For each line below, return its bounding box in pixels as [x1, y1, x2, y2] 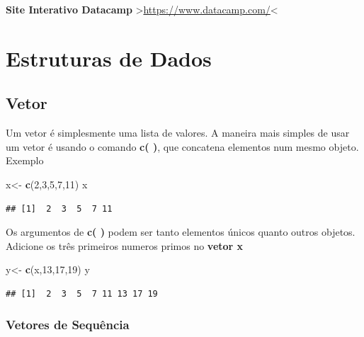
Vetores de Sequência [6, 316, 130, 333]
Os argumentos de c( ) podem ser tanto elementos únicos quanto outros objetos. [6, 224, 356, 239]
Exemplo [6, 153, 44, 168]
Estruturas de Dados [6, 43, 212, 72]
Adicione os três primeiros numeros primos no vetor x [6, 238, 244, 253]
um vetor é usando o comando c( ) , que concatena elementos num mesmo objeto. [6, 139, 359, 154]
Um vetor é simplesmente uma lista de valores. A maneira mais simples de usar [6, 125, 350, 140]
